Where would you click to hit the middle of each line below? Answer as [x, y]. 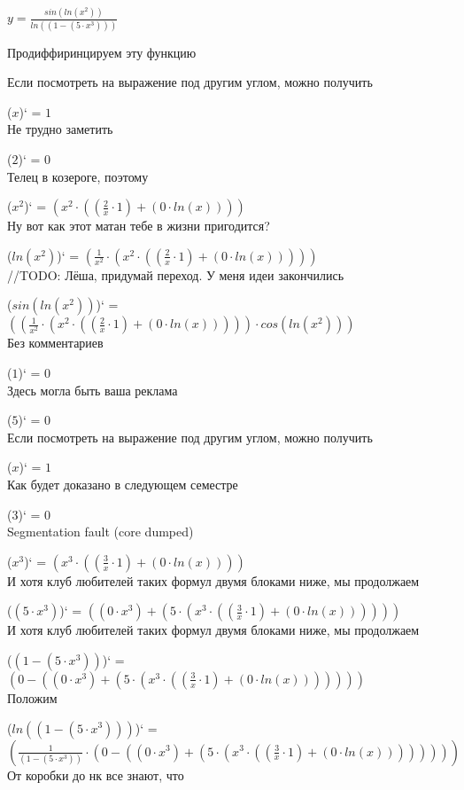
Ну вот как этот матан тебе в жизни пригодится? [139, 226]
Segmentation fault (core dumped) [101, 532]
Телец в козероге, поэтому [78, 176]
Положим [32, 697]
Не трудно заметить [60, 129]
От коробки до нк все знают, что [96, 774]
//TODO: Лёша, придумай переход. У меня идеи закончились [176, 274]
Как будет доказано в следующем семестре [123, 484]
